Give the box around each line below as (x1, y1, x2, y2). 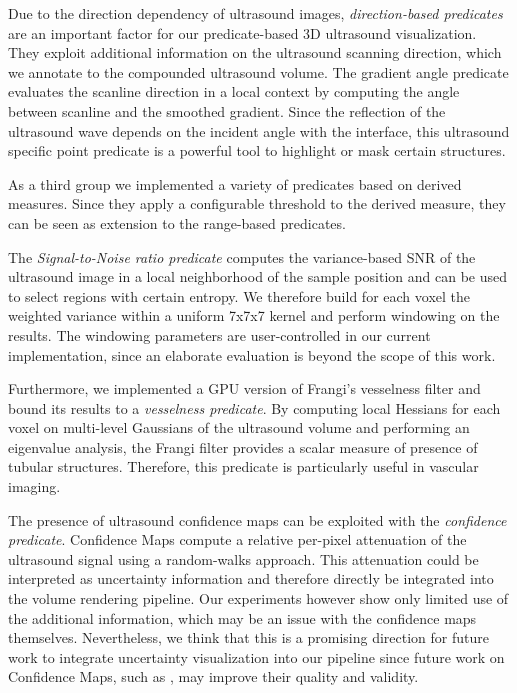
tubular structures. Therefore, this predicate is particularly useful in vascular (8, 456, 479, 477)
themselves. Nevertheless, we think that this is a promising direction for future (8, 627, 489, 648)
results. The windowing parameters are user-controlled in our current (8, 324, 431, 345)
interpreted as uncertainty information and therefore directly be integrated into (8, 568, 494, 589)
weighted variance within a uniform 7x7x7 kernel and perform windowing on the (8, 305, 500, 326)
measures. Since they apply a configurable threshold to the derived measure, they (8, 193, 506, 214)
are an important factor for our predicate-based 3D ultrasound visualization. (8, 22, 477, 43)
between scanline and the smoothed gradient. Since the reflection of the (8, 100, 446, 121)
